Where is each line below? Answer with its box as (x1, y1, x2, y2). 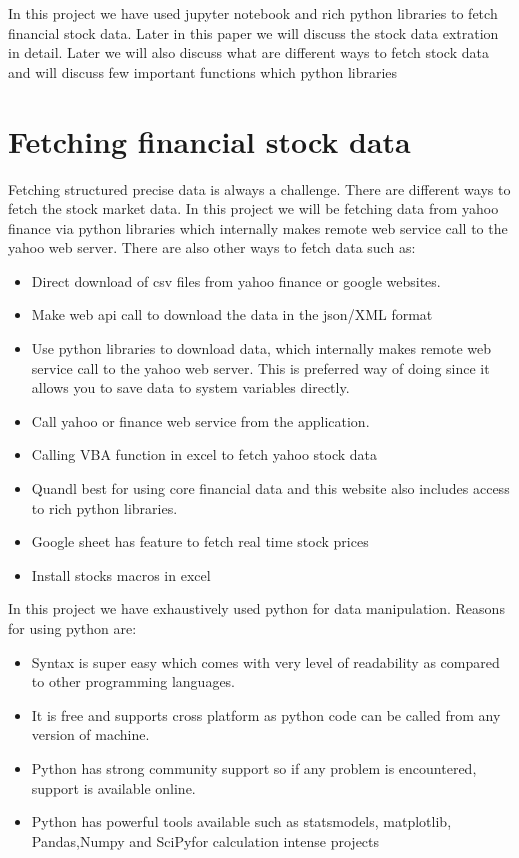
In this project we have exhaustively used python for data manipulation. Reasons (8, 598, 505, 619)
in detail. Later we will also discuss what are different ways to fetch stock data (8, 42, 489, 63)
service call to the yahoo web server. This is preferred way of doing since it (31, 357, 490, 378)
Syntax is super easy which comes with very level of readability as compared (31, 651, 500, 672)
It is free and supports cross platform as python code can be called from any (31, 704, 501, 725)
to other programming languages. (31, 671, 236, 692)
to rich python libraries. (31, 497, 178, 518)
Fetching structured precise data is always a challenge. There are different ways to (8, 178, 511, 199)
